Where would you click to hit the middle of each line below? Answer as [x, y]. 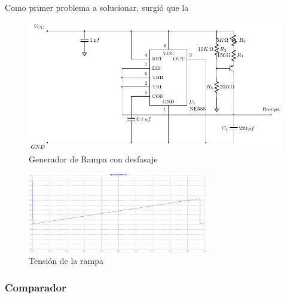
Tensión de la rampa [66, 261]
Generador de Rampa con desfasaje [93, 159]
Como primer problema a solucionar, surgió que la [97, 7]
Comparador [36, 287]
